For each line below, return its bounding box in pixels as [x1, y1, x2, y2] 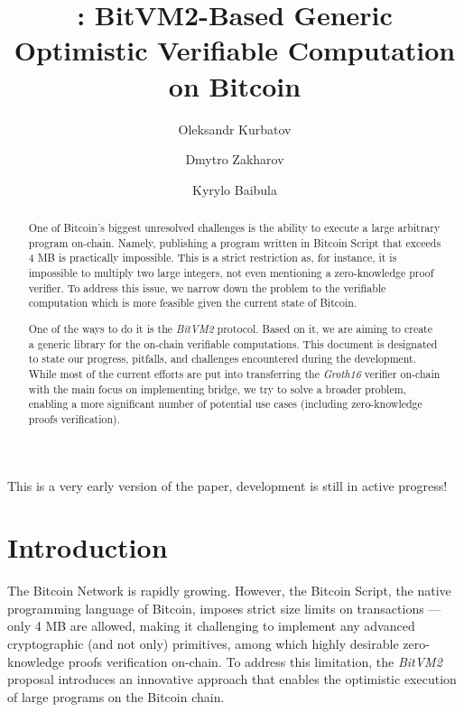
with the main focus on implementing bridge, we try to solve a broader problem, [28, 381, 406, 396]
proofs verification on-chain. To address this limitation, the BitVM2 [68, 652, 442, 670]
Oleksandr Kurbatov [178, 119, 292, 138]
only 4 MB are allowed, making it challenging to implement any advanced [7, 616, 415, 635]
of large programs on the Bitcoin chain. [7, 687, 225, 706]
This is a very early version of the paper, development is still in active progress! [7, 476, 448, 495]
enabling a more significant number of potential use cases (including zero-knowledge [28, 396, 422, 411]
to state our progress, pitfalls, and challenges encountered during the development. [28, 351, 417, 366]
